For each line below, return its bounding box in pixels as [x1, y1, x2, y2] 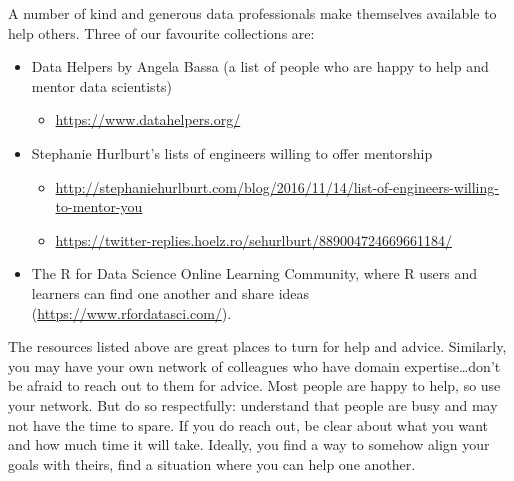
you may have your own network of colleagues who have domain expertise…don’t [8, 355, 501, 376]
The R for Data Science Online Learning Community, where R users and [31, 263, 477, 284]
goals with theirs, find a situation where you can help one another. [8, 453, 416, 474]
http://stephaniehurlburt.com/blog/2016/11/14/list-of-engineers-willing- [55, 176, 499, 197]
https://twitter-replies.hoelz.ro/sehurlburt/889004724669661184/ [55, 229, 452, 250]
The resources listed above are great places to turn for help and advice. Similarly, [8, 336, 507, 357]
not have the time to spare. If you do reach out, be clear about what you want [8, 414, 489, 435]
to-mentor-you [55, 196, 143, 217]
